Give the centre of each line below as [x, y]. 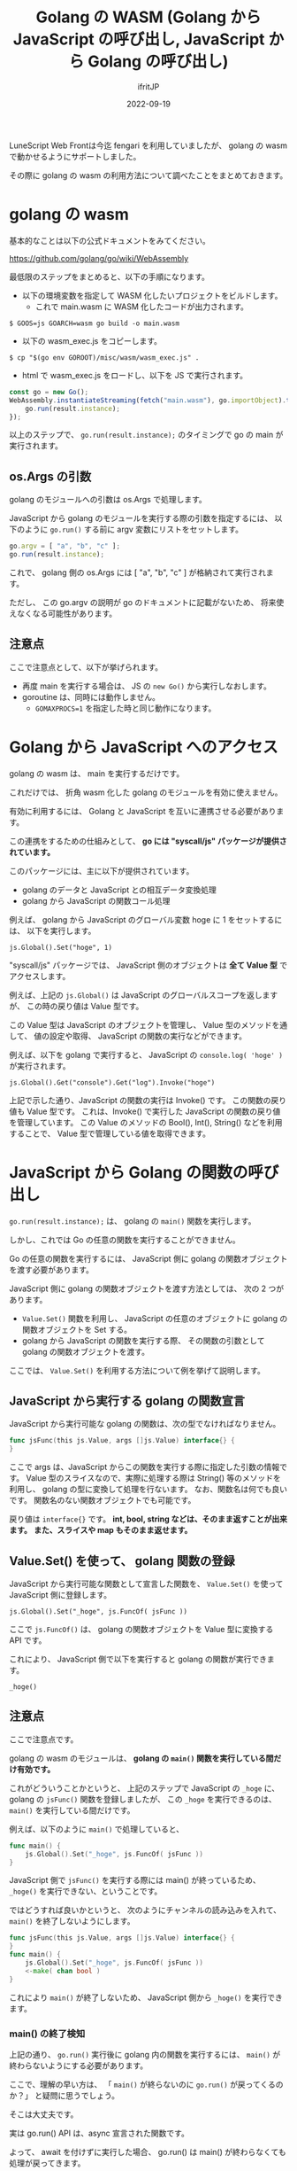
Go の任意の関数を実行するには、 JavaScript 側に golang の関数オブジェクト [148, 1258]
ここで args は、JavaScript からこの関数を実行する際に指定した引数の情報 [145, 1467]
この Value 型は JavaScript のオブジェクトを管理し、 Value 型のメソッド [141, 1024]
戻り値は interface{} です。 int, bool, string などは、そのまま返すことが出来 [148, 1519]
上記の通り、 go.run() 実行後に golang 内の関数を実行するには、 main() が [145, 2054]
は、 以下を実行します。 [53, 930]
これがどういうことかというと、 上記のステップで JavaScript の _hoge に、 [145, 1788]
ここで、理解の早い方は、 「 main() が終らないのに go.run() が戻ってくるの [146, 2084]
